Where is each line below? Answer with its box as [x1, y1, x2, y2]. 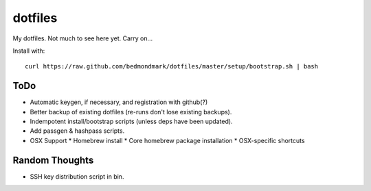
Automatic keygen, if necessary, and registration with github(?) [30, 98, 208, 106]
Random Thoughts [12, 154, 94, 166]
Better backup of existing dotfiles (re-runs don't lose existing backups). [30, 107, 232, 116]
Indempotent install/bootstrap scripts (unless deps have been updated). [30, 117, 233, 126]
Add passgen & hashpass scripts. [30, 127, 125, 135]
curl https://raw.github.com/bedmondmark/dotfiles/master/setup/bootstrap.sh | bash [25, 62, 319, 71]
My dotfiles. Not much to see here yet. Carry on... [12, 34, 153, 42]
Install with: [12, 47, 45, 55]
